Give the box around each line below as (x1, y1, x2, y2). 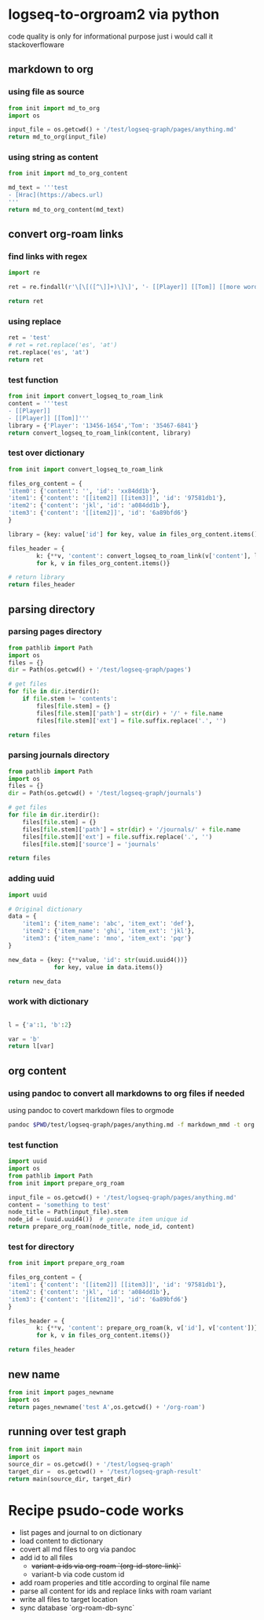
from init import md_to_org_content (8, 169, 128, 178)
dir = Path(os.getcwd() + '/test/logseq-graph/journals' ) (8, 790, 202, 797)
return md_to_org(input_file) (8, 133, 108, 141)
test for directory (8, 1241, 75, 1252)
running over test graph (8, 1425, 126, 1438)
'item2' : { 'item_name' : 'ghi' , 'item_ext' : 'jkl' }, (22, 927, 195, 935)
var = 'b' (8, 1035, 41, 1043)
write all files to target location (19, 1594, 118, 1603)
